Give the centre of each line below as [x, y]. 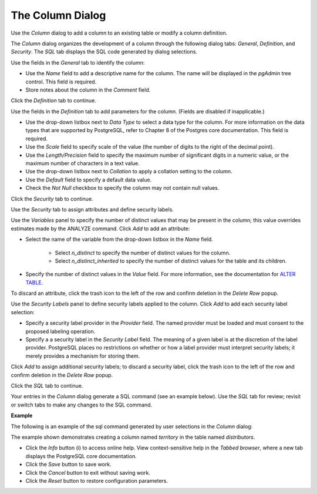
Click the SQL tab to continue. [47, 386]
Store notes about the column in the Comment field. [88, 90]
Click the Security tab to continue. [52, 199]
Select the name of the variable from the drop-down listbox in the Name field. [119, 239]
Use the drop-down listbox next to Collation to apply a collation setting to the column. [129, 172]
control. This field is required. [61, 82]
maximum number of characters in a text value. [83, 163]
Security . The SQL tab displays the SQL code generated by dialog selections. [104, 52]
